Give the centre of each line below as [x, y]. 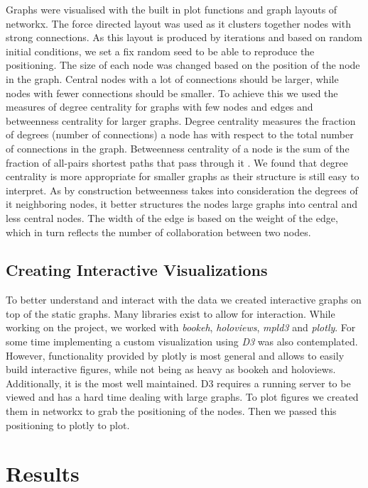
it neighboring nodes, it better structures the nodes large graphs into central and [182, 204]
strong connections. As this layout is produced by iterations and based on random [184, 37]
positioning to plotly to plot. [68, 425]
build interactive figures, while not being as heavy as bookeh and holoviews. [171, 369]
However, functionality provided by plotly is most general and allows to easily [175, 355]
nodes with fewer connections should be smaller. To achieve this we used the [172, 93]
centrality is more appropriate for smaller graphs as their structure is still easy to [183, 176]
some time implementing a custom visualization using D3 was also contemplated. [182, 342]
